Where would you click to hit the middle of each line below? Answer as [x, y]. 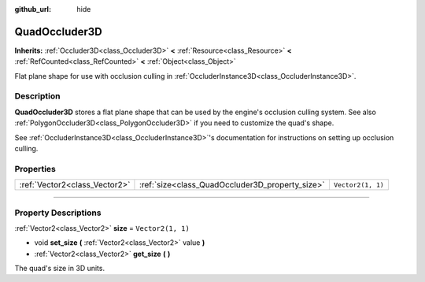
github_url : [33, 9]
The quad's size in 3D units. [60, 269]
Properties [35, 169]
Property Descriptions [58, 213]
